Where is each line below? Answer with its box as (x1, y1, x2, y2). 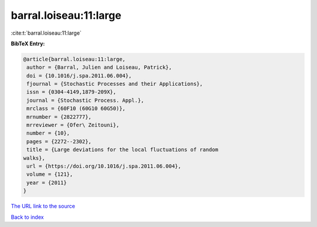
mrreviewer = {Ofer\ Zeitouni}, (26, 122, 120, 129)
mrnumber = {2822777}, (26, 113, 92, 120)
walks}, (23, 155, 45, 161)
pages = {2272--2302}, (26, 138, 92, 145)
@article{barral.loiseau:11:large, (23, 56, 126, 62)
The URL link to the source (11, 203, 76, 210)
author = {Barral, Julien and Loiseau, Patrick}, (26, 64, 173, 71)
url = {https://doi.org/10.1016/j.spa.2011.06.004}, (26, 163, 181, 169)
